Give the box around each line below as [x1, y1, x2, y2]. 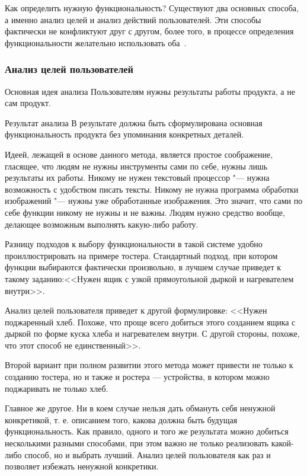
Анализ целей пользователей [5, 62, 134, 76]
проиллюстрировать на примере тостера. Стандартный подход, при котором [5, 249, 278, 261]
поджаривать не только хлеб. [5, 382, 108, 394]
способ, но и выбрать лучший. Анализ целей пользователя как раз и [24, 448, 271, 461]
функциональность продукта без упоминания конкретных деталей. [5, 128, 244, 140]
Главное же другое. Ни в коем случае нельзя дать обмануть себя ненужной [5, 402, 276, 414]
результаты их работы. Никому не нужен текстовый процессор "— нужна [5, 171, 270, 184]
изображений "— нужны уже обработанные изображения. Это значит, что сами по [5, 194, 303, 207]
